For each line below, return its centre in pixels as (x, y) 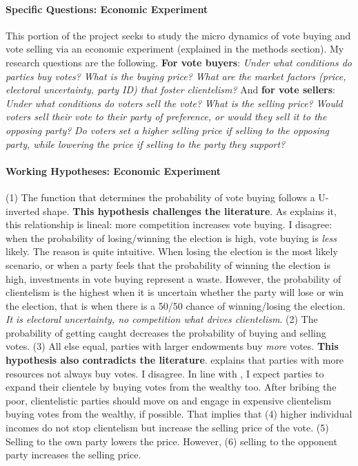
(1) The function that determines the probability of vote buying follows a (160, 197)
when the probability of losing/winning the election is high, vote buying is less (171, 237)
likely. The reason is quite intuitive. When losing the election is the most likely (172, 251)
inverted (23, 211)
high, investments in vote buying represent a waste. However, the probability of (173, 278)
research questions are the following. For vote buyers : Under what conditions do (179, 62)
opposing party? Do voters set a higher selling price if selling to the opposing (167, 130)
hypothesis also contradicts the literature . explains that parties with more (175, 360)
